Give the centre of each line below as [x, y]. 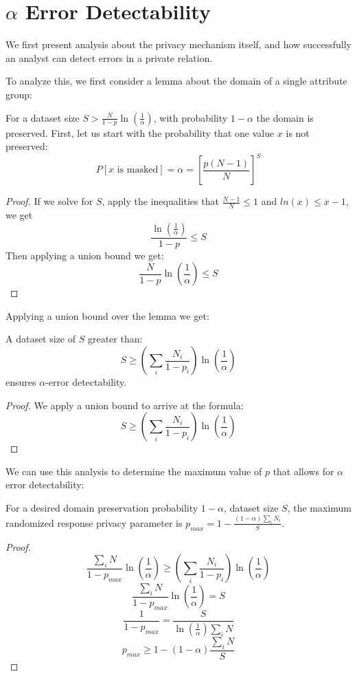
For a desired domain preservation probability [102, 507]
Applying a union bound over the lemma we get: [107, 315]
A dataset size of [41, 339]
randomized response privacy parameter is [94, 522]
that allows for [303, 471]
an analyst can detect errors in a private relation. [109, 57]
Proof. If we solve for [49, 201]
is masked [138, 170]
